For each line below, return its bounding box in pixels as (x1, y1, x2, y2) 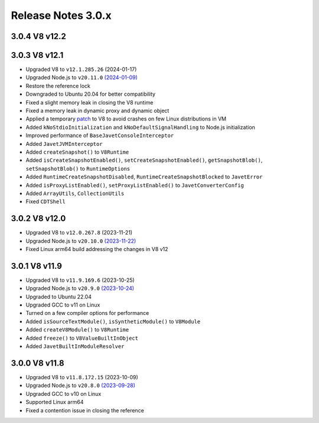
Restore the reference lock (25, 82, 91, 89)
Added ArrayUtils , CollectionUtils (25, 190, 125, 197)
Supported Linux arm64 (25, 399, 84, 406)
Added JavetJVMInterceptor (25, 140, 103, 147)
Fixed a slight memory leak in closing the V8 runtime (25, 99, 154, 106)
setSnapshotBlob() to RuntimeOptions (25, 165, 131, 172)
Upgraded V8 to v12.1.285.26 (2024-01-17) (25, 66, 137, 73)
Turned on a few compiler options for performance (25, 310, 149, 317)
